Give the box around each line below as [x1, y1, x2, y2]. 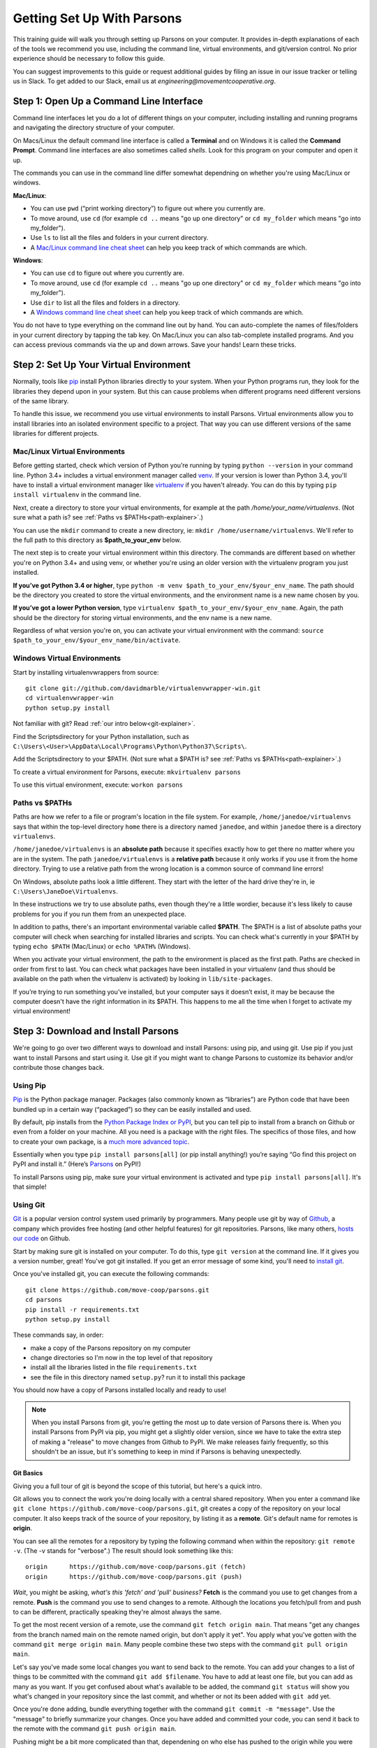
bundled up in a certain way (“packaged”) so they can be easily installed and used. [13, 1105, 251, 1113]
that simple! [13, 1182, 47, 1191]
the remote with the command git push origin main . [13, 1724, 177, 1733]
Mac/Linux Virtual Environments [13, 446, 126, 456]
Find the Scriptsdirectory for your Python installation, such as [13, 732, 190, 740]
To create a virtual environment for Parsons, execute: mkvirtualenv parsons [13, 768, 241, 776]
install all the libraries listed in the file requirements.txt [30, 1363, 198, 1372]
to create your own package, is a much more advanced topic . [13, 1137, 190, 1146]
